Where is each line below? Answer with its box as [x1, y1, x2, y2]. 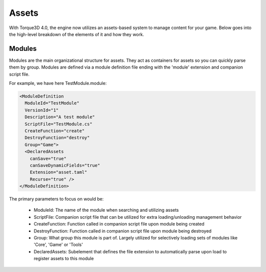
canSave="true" [30, 155, 66, 161]
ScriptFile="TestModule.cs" [25, 121, 93, 127]
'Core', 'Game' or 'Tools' [33, 242, 83, 248]
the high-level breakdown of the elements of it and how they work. [9, 31, 144, 37]
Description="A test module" [25, 114, 96, 120]
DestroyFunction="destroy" [25, 135, 90, 141]
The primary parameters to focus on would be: [9, 196, 104, 202]
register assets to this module [33, 256, 94, 262]
